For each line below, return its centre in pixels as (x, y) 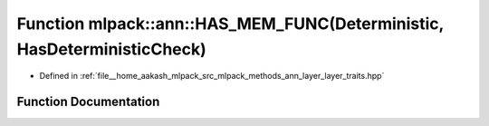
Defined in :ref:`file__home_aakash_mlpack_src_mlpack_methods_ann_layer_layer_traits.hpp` (212, 76)
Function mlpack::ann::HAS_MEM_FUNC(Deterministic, (230, 24)
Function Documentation (88, 102)
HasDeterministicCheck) (112, 49)
